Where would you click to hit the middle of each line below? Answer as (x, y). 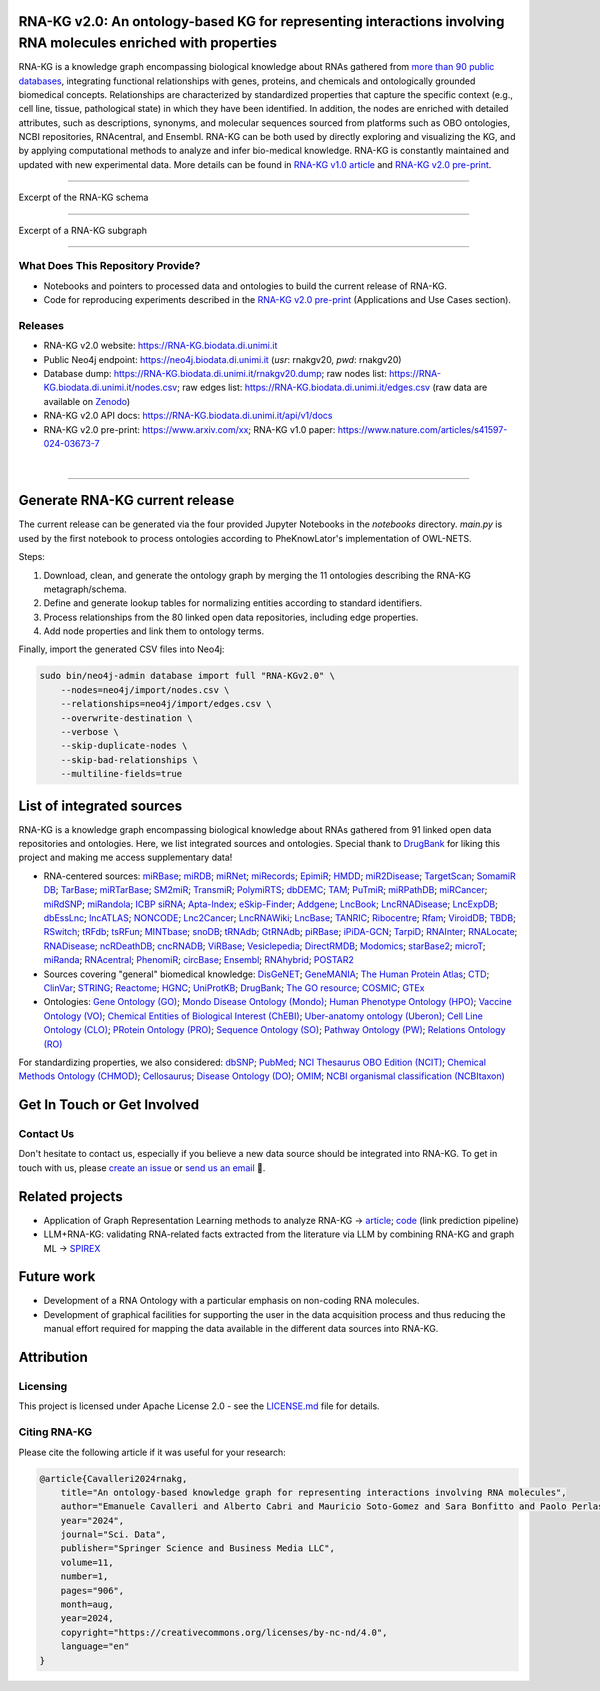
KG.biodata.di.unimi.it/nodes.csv (110, 387)
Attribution (53, 1357)
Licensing (43, 1387)
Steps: (31, 557)
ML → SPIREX (72, 1248)
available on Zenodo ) (87, 401)
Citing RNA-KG (55, 1432)
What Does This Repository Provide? (109, 266)
